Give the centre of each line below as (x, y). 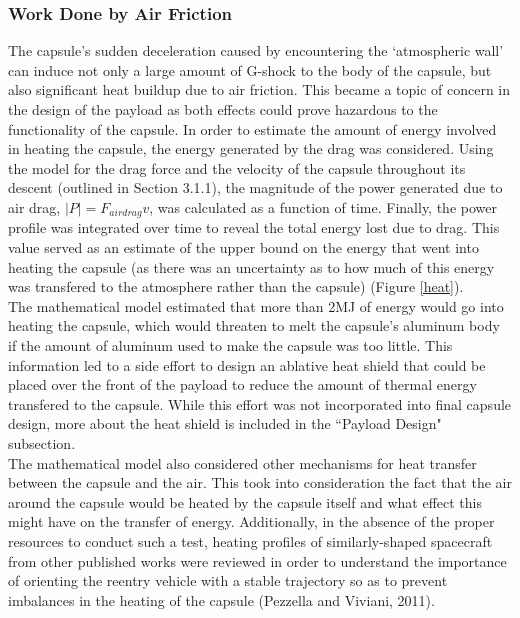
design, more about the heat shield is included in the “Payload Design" (225, 423)
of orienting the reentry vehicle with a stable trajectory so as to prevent (228, 580)
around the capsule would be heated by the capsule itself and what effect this (245, 501)
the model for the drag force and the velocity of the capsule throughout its (237, 167)
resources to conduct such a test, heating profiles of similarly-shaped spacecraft (250, 540)
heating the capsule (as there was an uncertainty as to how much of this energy (251, 266)
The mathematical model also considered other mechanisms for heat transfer (242, 462)
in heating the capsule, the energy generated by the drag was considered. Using (251, 148)
